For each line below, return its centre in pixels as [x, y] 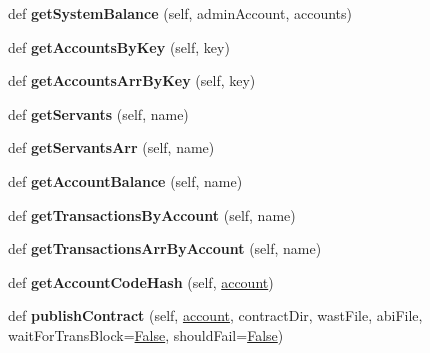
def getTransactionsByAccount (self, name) [152, 214]
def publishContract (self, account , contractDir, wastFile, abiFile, [215, 315]
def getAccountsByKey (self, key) [119, 46]
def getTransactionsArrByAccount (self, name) [165, 248]
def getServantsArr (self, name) [111, 147]
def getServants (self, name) [98, 113]
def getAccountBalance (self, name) [125, 180]
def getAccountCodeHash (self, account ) [141, 281]
